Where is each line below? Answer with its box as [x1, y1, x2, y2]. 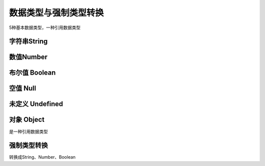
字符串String [9, 37, 48, 46]
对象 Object [9, 115, 45, 124]
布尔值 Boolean [9, 69, 56, 77]
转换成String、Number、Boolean [9, 154, 76, 160]
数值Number [9, 53, 48, 61]
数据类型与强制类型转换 [9, 7, 104, 18]
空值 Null [9, 84, 36, 93]
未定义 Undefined [9, 100, 63, 108]
